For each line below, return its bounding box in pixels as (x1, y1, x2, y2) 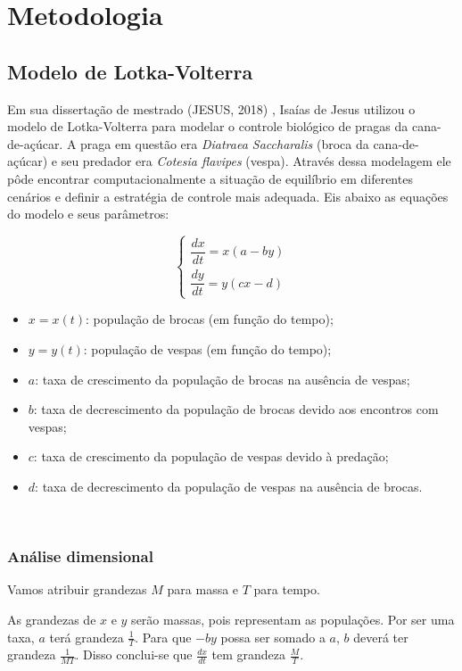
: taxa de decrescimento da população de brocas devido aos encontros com (33, 400, 439, 418)
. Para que (135, 627, 192, 646)
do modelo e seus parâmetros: (7, 204, 169, 223)
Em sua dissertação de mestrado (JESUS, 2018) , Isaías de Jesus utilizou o (7, 99, 416, 118)
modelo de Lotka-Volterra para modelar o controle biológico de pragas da (7, 117, 408, 136)
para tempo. (253, 580, 320, 599)
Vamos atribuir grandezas (7, 580, 147, 599)
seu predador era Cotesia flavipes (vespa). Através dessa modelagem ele (61, 152, 451, 170)
